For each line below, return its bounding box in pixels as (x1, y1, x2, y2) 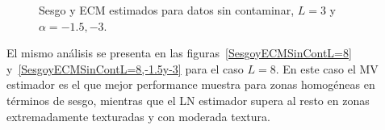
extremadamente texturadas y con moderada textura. (6, 107, 270, 124)
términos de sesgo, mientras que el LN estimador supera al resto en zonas (6, 91, 370, 108)
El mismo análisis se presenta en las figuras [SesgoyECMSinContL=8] (6, 44, 352, 61)
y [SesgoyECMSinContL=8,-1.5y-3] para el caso (6, 60, 244, 77)
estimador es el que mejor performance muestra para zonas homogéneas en (6, 76, 375, 93)
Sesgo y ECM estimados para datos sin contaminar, (39, 2, 295, 18)
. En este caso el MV (275, 60, 379, 77)
